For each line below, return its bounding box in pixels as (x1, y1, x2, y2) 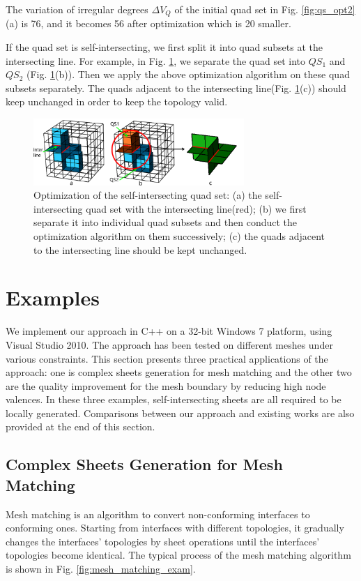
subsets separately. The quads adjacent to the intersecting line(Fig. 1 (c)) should (6, 80, 346, 95)
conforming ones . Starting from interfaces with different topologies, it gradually (6, 520, 344, 535)
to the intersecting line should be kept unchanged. (33, 242, 247, 257)
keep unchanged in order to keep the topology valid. (6, 94, 228, 109)
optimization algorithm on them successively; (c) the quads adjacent (33, 229, 325, 243)
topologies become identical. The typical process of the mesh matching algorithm (6, 548, 351, 562)
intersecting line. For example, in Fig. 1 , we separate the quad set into (6, 53, 306, 68)
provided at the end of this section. (6, 419, 155, 434)
